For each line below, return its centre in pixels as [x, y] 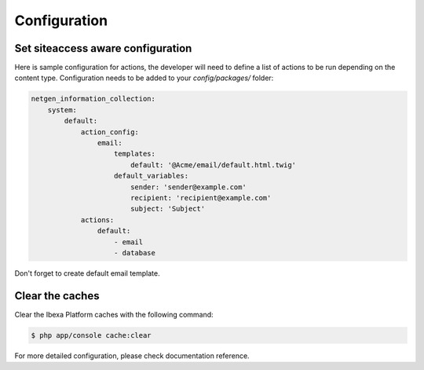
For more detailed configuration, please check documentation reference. [132, 355]
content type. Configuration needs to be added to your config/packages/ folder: [144, 78]
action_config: [110, 132]
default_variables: [151, 176]
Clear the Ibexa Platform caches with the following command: [114, 314]
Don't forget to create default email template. [87, 273]
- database [135, 253]
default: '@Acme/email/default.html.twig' [213, 165]
